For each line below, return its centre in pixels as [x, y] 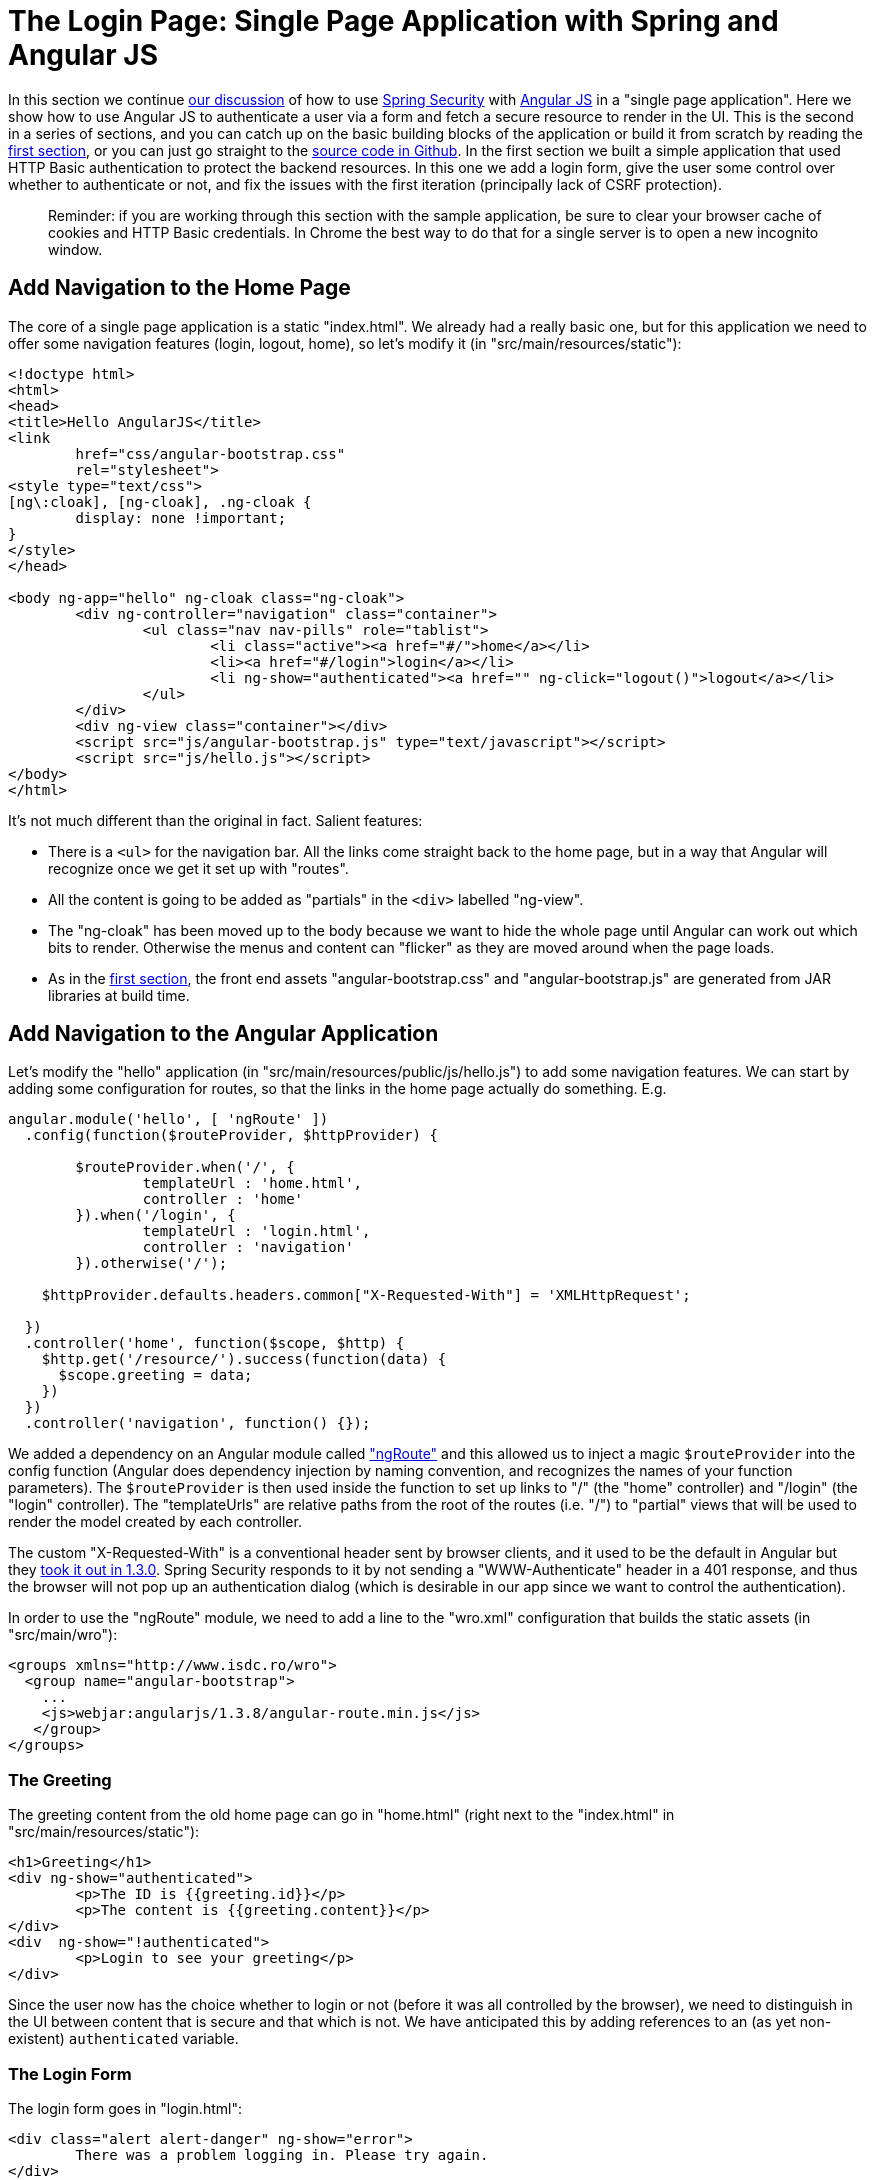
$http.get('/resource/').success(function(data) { [244, 1359]
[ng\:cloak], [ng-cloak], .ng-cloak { [160, 501]
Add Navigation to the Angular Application [223, 1034]
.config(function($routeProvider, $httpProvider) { [231, 1135]
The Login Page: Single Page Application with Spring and [393, 21]
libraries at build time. [119, 995]
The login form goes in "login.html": [125, 2108]
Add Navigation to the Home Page [179, 288]
